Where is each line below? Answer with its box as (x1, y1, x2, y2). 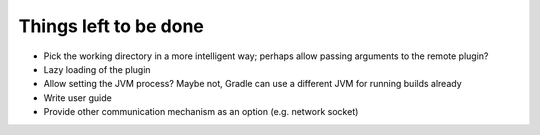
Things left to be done (18, 15, 205, 37)
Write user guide (43, 91, 112, 104)
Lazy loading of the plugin (43, 63, 151, 75)
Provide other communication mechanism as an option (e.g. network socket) (43, 106, 359, 118)
